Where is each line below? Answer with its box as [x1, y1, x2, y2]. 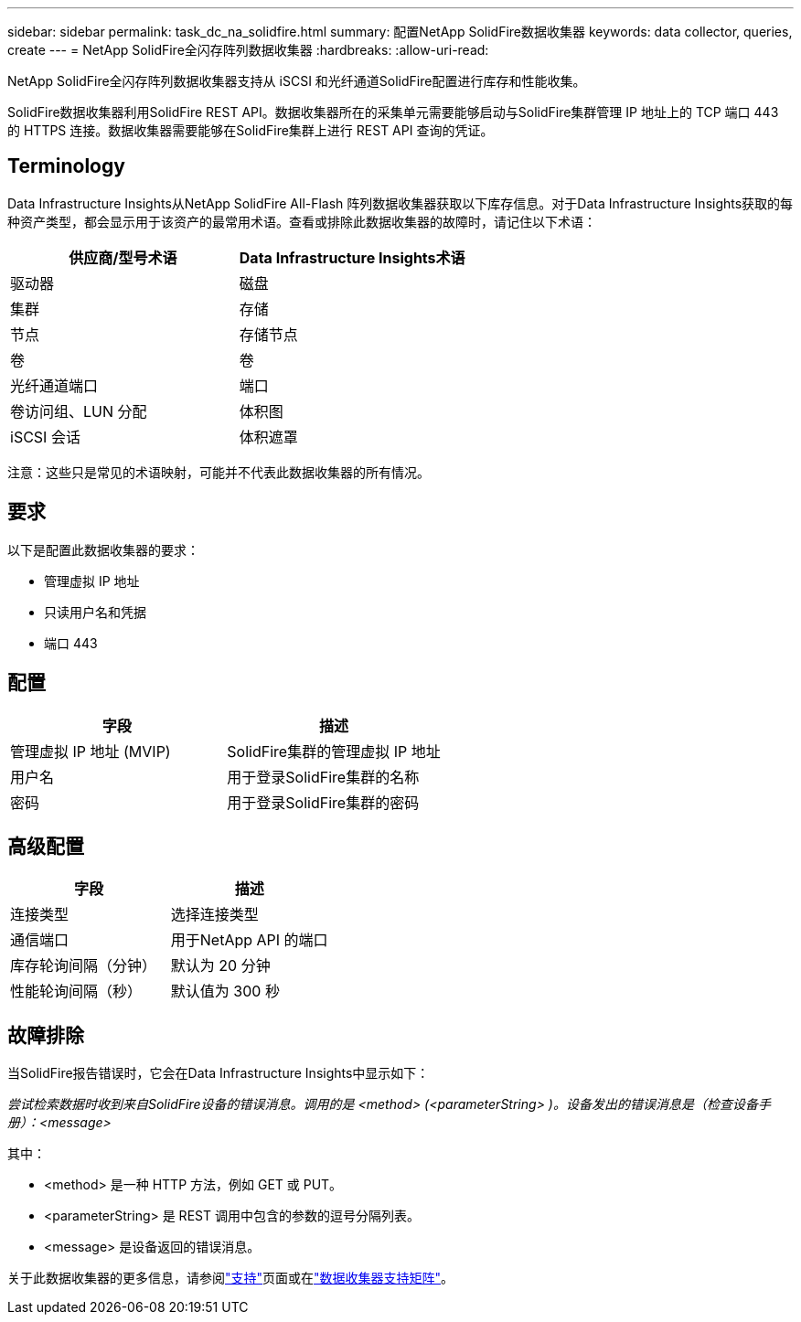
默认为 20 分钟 [170, 956, 271, 976]
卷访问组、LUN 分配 [10, 401, 147, 421]
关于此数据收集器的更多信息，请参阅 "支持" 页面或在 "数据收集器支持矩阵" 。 [7, 1270, 454, 1286]
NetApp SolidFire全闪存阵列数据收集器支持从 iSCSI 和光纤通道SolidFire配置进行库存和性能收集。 [7, 73, 586, 89]
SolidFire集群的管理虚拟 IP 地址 [227, 741, 441, 761]
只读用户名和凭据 [44, 603, 146, 620]
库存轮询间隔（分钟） [10, 956, 157, 976]
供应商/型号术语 [69, 248, 177, 267]
